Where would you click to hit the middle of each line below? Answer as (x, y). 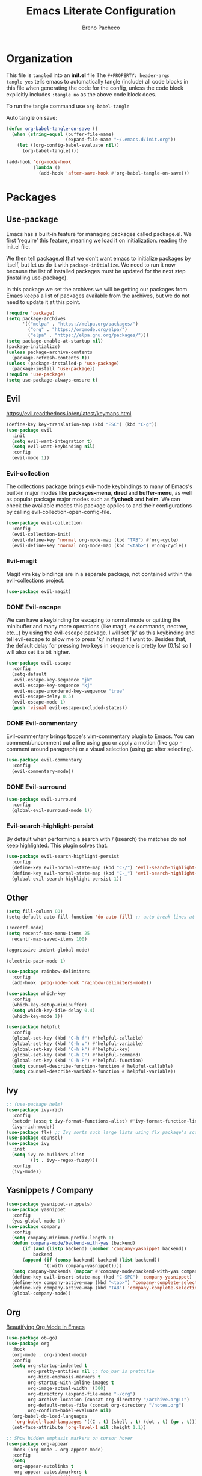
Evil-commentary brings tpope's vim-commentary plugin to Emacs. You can (100, 736)
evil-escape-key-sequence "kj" (54, 685)
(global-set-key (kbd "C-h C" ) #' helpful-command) (76, 1055)
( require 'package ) (31, 313)
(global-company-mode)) (41, 1294)
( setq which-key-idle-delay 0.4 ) (54, 1010)
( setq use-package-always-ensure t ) (52, 380)
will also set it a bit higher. (38, 652)
